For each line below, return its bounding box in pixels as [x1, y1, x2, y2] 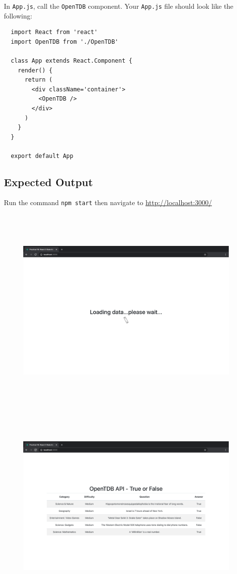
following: [4, 10, 32, 20]
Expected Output [4, 174, 93, 189]
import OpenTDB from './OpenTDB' [11, 38, 119, 45]
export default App [11, 152, 74, 159]
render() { [17, 67, 53, 74]
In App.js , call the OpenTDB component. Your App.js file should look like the [4, 1, 234, 11]
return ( [24, 76, 53, 84]
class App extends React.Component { [11, 57, 132, 65]
